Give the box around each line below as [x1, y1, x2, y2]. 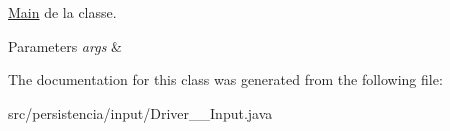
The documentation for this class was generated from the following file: [8, 69, 443, 90]
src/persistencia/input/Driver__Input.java [8, 102, 273, 123]
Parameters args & [8, 35, 122, 56]
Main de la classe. [8, 2, 117, 22]
